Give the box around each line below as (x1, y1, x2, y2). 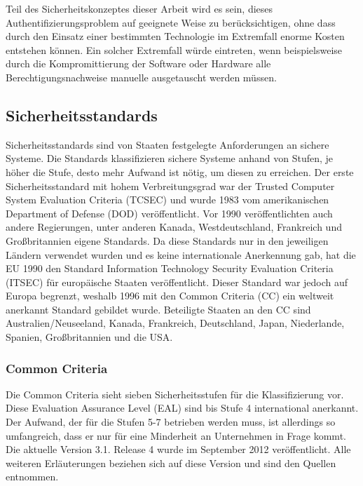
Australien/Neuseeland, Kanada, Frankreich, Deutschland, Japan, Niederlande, (6, 316, 345, 330)
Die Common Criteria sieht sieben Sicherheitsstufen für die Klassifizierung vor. (6, 386, 344, 401)
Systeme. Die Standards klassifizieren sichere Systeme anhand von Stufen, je (6, 151, 334, 166)
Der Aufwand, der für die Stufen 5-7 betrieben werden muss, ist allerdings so (6, 414, 336, 429)
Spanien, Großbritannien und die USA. (6, 330, 173, 344)
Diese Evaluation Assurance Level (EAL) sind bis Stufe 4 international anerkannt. (6, 400, 359, 415)
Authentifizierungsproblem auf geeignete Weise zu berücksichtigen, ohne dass (6, 15, 336, 29)
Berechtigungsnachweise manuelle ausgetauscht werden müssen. (6, 69, 277, 84)
